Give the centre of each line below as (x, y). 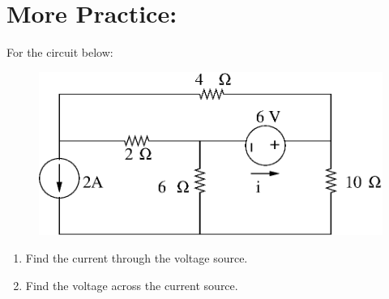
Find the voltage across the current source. (132, 285)
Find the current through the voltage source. (137, 257)
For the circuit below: (60, 52)
